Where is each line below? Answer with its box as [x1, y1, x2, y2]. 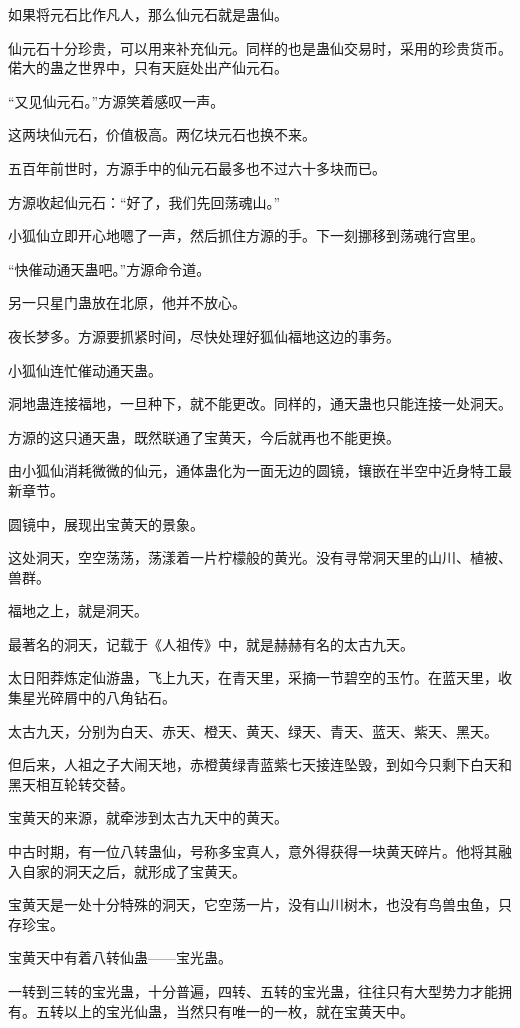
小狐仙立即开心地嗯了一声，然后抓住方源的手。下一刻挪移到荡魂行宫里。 [8, 225, 484, 246]
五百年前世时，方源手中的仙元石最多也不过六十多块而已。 [8, 157, 386, 178]
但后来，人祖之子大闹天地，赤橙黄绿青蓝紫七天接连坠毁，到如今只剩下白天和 [8, 754, 512, 775]
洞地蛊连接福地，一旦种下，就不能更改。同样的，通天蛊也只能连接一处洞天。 [8, 393, 512, 414]
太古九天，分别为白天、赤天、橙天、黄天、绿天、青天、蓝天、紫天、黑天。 [8, 720, 498, 741]
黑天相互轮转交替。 [8, 773, 134, 794]
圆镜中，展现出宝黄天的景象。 [8, 513, 204, 534]
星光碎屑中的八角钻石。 [21, 687, 176, 708]
